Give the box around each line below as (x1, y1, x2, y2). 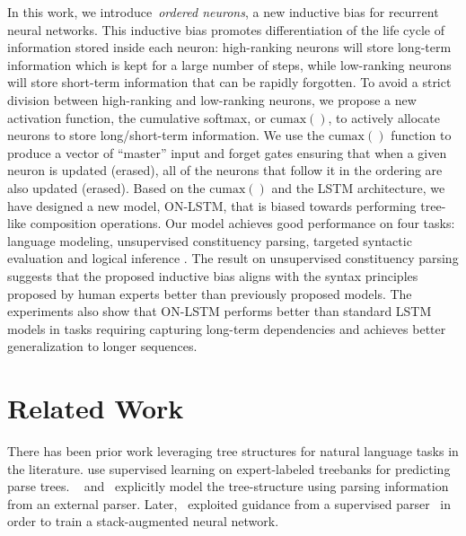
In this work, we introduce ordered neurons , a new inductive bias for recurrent (7, 3, 439, 21)
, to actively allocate (328, 108, 440, 127)
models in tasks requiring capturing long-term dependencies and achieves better (7, 319, 446, 338)
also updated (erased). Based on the (7, 178, 206, 197)
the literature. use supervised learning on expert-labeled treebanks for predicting (7, 459, 451, 478)
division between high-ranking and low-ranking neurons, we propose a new (7, 90, 417, 109)
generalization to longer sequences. (7, 337, 198, 356)
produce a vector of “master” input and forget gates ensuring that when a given (7, 143, 447, 162)
